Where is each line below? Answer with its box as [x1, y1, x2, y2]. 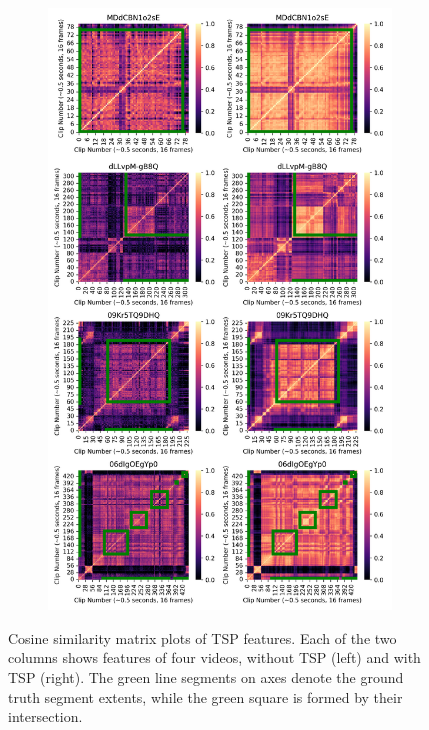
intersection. [8, 706, 83, 727]
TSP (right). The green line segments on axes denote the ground [8, 666, 404, 687]
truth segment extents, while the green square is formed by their [8, 686, 403, 707]
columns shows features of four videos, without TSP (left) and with [8, 647, 421, 668]
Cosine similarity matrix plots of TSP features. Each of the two [8, 627, 397, 648]
